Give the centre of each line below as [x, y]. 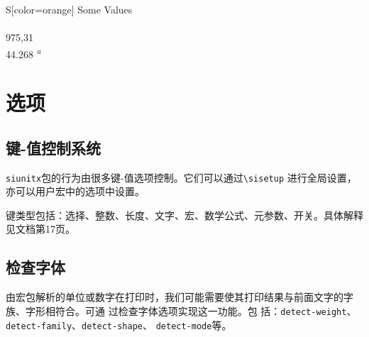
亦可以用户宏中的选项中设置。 [75, 191]
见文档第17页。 [40, 229]
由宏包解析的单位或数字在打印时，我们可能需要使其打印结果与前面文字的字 [180, 297]
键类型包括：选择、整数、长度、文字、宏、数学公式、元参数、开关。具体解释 [184, 215]
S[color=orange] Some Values [69, 9]
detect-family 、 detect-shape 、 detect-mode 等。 [119, 325]
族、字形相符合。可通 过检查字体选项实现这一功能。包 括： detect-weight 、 [181, 310]
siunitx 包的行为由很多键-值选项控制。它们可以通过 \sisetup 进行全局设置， [181, 177]
